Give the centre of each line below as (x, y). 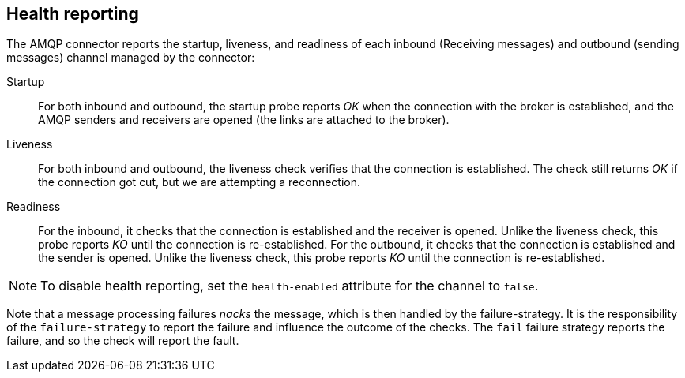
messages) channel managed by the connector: (131, 58)
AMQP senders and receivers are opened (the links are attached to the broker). (244, 120)
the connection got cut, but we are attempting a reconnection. (199, 182)
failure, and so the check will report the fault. (123, 341)
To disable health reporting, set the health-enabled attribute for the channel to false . (290, 286)
